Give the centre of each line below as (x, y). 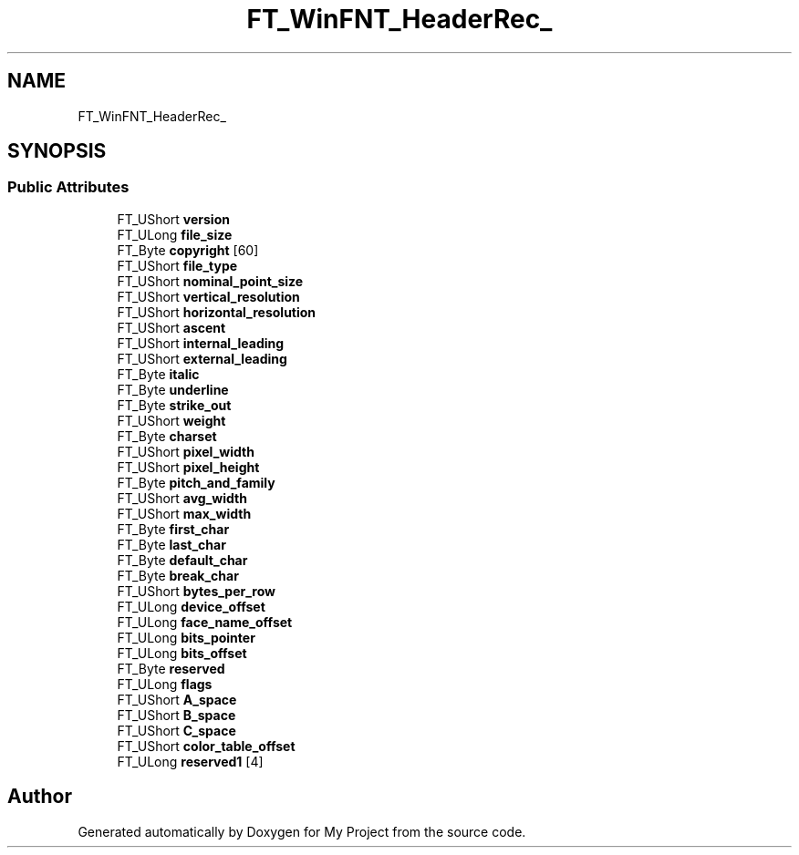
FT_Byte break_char (178, 575)
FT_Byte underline (173, 389)
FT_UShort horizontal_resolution (217, 312)
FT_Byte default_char (182, 560)
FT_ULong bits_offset (182, 653)
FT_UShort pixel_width (186, 451)
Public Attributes (68, 187)
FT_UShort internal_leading (201, 343)
